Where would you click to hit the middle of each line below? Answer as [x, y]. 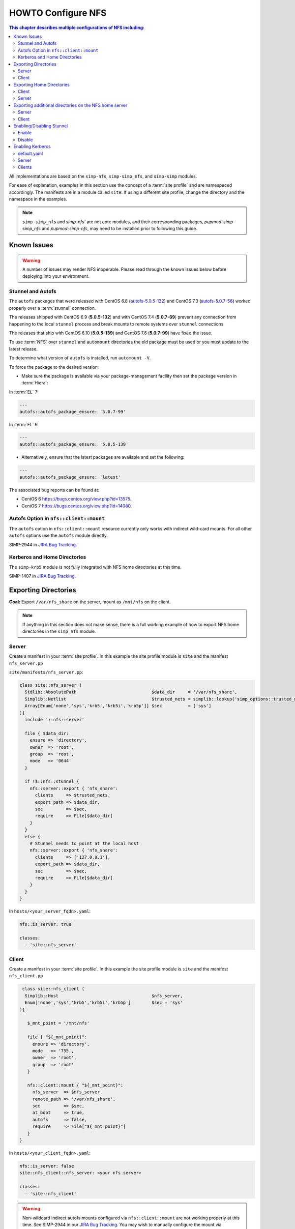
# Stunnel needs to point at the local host [84, 843]
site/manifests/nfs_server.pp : [46, 672]
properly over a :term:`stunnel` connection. [52, 308]
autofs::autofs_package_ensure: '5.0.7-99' [73, 412]
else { [33, 836]
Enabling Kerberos [32, 146]
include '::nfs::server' [55, 719]
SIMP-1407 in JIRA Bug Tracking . [43, 576]
